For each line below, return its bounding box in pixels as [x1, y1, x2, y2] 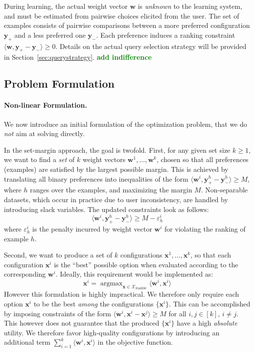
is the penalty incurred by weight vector [32, 223, 152, 234]
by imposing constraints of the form [4, 308, 111, 318]
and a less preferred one [14, 29, 86, 40]
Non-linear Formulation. [4, 100, 87, 110]
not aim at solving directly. [4, 128, 85, 139]
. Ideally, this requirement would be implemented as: [55, 269, 213, 279]
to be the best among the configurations [33, 299, 154, 309]
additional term [4, 337, 50, 347]
